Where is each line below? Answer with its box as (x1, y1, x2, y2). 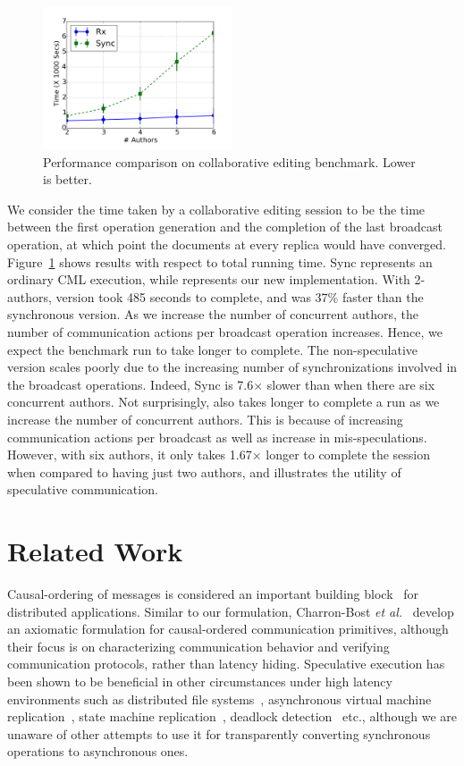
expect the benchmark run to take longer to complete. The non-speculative (7, 340, 418, 358)
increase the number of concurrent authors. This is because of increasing (7, 409, 403, 428)
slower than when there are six (266, 375, 435, 393)
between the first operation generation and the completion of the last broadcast (7, 217, 443, 236)
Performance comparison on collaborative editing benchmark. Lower (43, 152, 416, 171)
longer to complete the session (266, 445, 431, 464)
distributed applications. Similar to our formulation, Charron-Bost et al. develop (7, 602, 454, 620)
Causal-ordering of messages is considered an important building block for (7, 585, 418, 602)
